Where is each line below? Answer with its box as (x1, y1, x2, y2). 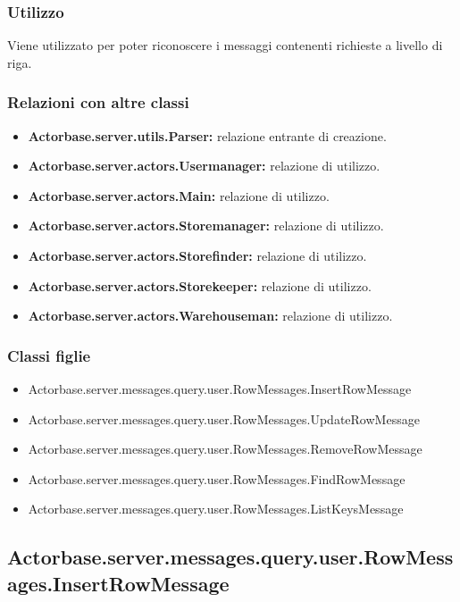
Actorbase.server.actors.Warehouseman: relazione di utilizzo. (28, 306, 393, 325)
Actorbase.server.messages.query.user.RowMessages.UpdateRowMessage (28, 409, 420, 428)
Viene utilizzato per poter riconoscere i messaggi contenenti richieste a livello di (7, 36, 443, 54)
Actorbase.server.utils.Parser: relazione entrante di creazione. (28, 126, 387, 145)
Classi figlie (7, 344, 91, 366)
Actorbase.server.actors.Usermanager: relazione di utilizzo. (28, 156, 381, 175)
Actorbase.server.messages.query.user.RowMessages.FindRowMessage (28, 469, 406, 488)
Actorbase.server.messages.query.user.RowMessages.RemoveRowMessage (28, 439, 422, 458)
